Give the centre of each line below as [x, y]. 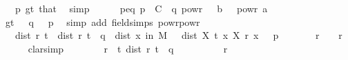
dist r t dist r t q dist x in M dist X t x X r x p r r [178, 35]
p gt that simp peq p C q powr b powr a [141, 8]
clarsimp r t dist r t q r [128, 48]
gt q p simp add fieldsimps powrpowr [103, 21]
